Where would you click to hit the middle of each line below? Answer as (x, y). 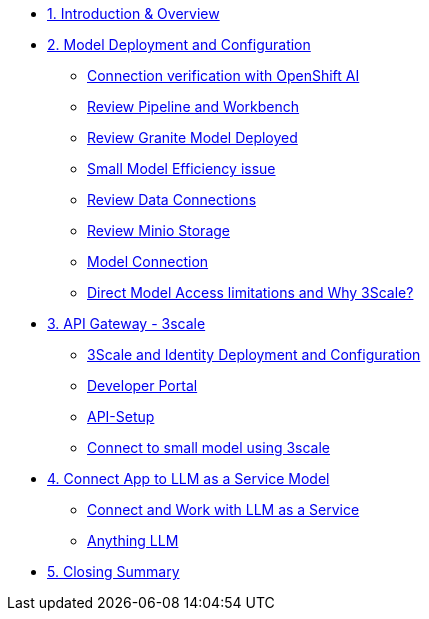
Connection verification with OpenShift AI (223, 75)
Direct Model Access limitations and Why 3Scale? (250, 292)
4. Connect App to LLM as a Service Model (188, 478)
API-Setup (121, 416)
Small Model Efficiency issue (181, 168)
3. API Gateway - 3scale (126, 323)
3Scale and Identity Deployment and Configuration (254, 354)
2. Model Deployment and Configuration (179, 44)
